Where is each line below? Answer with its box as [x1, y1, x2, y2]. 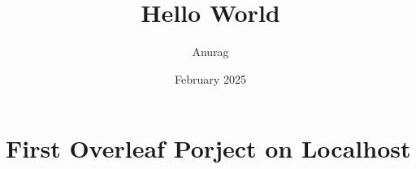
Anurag [192, 43, 229, 60]
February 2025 [175, 70, 246, 87]
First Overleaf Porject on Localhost [6, 132, 411, 165]
